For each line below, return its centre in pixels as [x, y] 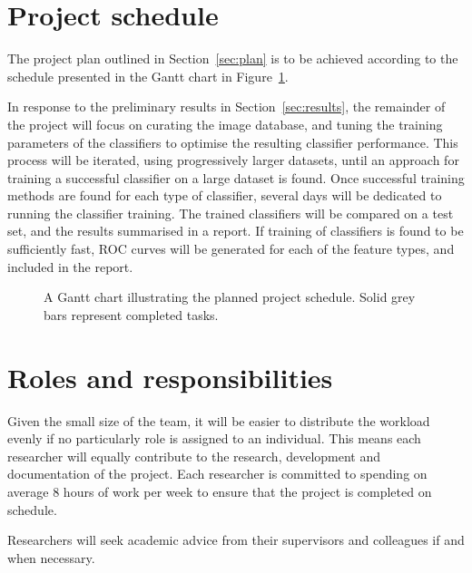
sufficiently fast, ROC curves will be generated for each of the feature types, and [231, 249]
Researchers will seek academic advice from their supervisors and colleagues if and [236, 540]
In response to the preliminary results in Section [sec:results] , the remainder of [226, 107]
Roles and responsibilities [170, 377]
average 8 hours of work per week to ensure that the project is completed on [220, 491]
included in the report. [70, 266]
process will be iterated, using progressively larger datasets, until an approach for [233, 160]
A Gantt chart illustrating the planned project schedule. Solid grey [230, 297]
